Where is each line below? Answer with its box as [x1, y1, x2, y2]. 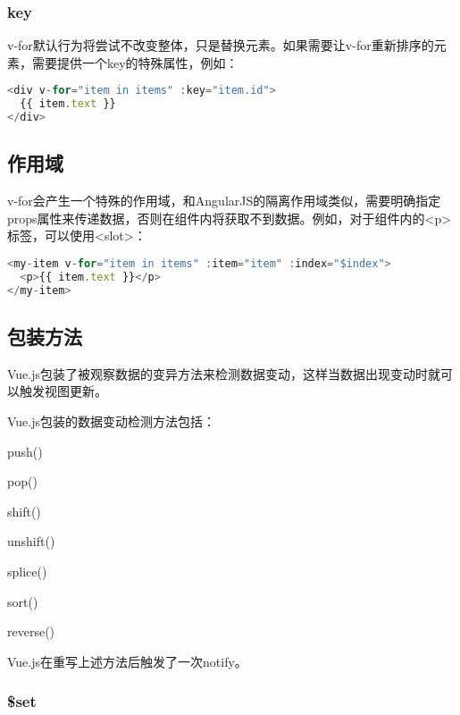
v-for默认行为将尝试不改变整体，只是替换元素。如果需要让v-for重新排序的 [7, 36, 434, 55]
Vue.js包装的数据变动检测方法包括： [7, 412, 216, 431]
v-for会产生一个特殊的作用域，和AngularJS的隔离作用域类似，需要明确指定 [7, 191, 441, 210]
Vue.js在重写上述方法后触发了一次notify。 [7, 652, 247, 670]
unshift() [7, 532, 55, 551]
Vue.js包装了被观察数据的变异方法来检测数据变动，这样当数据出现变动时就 [7, 364, 441, 383]
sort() [7, 592, 38, 610]
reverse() [7, 622, 55, 641]
